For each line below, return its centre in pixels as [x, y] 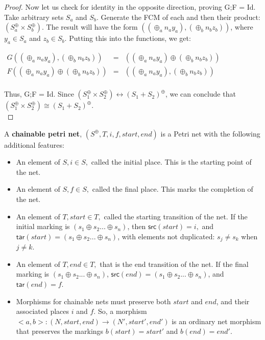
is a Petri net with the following [210, 133]
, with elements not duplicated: [166, 236]
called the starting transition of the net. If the [176, 216]
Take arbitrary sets [34, 17]
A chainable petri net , [43, 133]
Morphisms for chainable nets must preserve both [93, 301]
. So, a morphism [120, 311]
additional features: [34, 144]
